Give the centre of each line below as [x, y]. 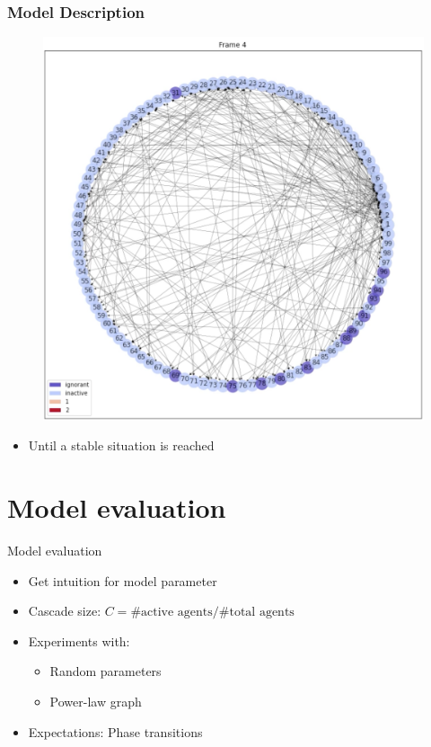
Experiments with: [79, 640]
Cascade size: [65, 611]
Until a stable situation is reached [121, 445]
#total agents [256, 613]
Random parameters [106, 671]
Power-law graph [96, 701]
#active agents [172, 613]
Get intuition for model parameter [123, 580]
